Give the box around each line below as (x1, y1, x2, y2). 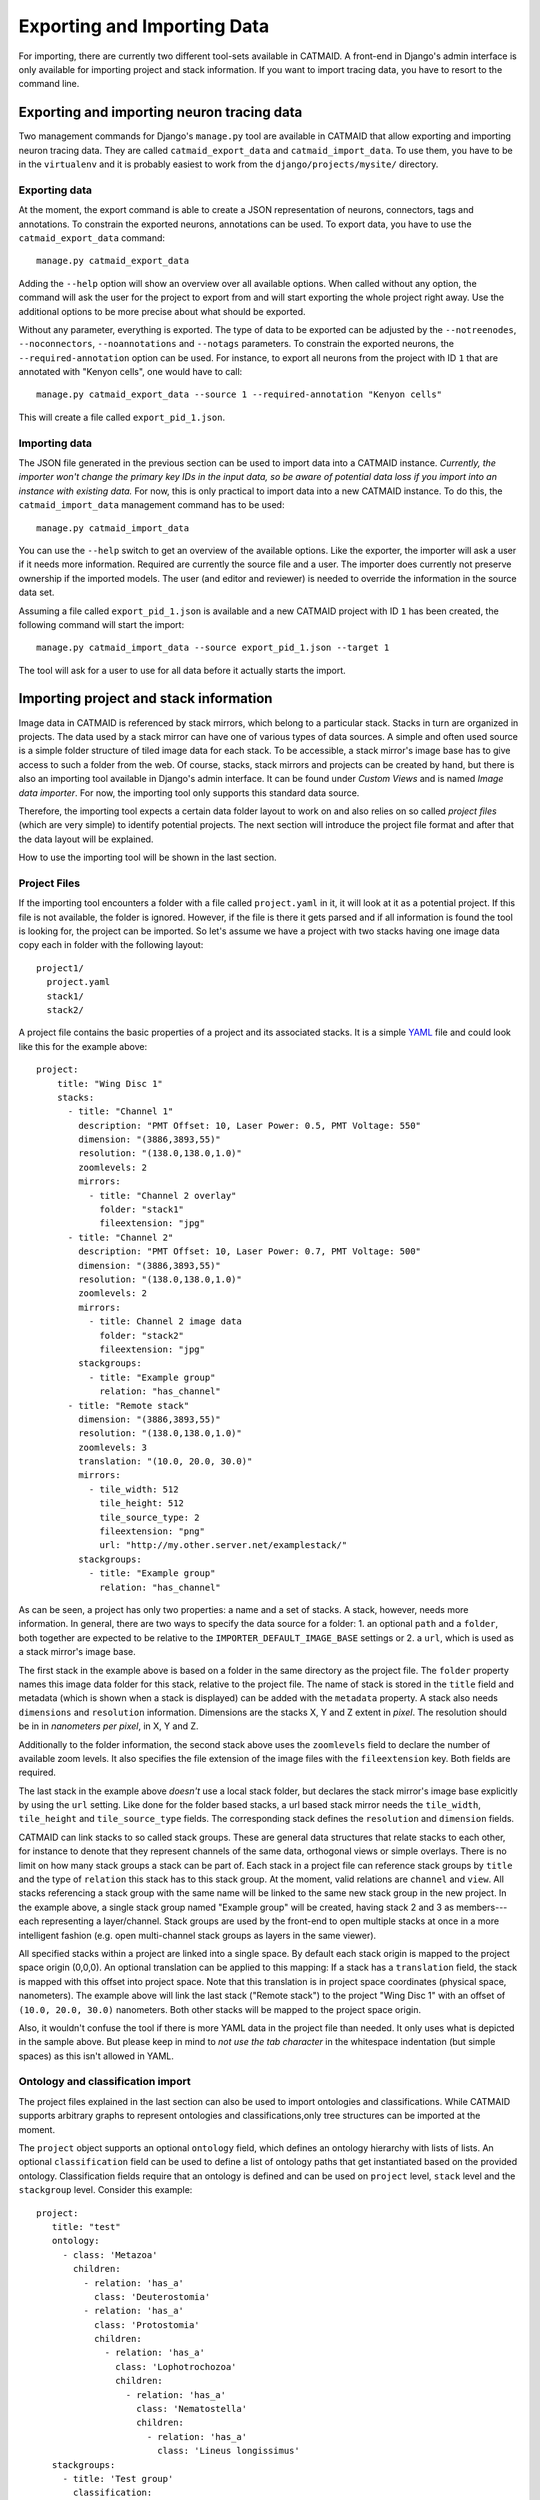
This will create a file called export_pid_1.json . (18, 411, 225, 423)
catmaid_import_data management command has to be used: (18, 499, 285, 511)
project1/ (36, 962, 84, 974)
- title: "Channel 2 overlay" (88, 1190, 237, 1201)
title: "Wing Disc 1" (56, 1078, 164, 1089)
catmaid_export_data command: (18, 231, 165, 244)
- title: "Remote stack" (67, 1400, 190, 1411)
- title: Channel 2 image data (88, 1316, 242, 1327)
